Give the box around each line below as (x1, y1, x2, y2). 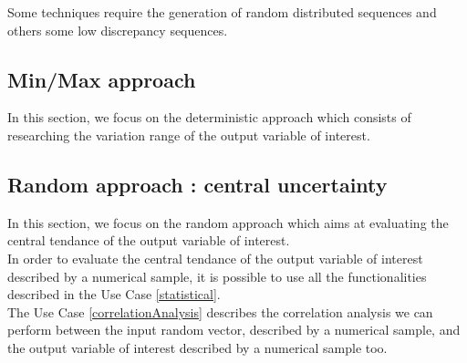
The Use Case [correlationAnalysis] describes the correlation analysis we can (7, 302, 433, 321)
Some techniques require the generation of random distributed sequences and (7, 3, 437, 21)
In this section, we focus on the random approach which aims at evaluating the (7, 213, 449, 232)
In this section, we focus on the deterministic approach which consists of (7, 108, 411, 127)
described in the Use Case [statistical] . (7, 285, 221, 304)
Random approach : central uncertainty (7, 170, 388, 198)
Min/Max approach (7, 65, 196, 93)
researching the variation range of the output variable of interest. (7, 125, 370, 144)
